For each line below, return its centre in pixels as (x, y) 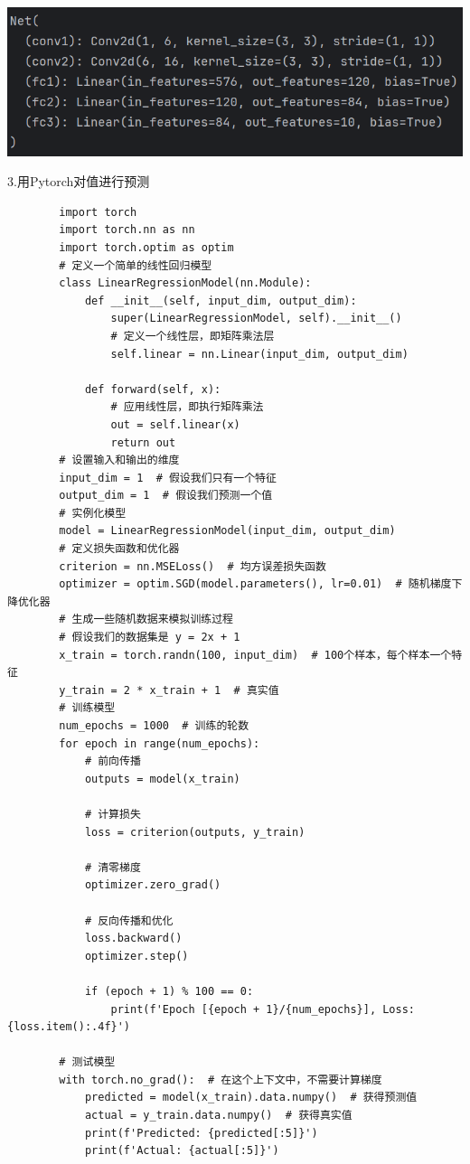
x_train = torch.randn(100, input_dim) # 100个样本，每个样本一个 (255, 655)
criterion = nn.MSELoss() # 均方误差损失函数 (193, 566)
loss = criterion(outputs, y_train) (195, 832)
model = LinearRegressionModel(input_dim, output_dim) (227, 531)
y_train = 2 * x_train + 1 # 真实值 (169, 690)
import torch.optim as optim (146, 247)
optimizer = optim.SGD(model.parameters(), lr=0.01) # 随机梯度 (255, 584)
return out (143, 442)
